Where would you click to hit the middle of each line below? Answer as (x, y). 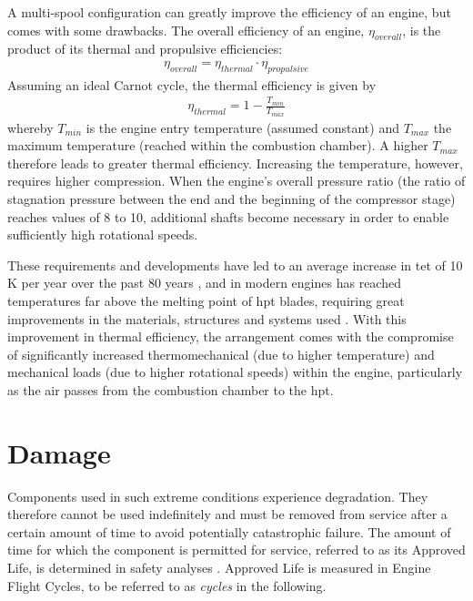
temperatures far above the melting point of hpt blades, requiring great (206, 300)
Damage (59, 452)
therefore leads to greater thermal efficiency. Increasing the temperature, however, (235, 163)
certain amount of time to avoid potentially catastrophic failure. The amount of (229, 531)
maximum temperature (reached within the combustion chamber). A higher (218, 145)
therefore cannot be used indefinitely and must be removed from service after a (227, 514)
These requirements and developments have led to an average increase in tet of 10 (235, 265)
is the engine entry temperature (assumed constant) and (242, 127)
